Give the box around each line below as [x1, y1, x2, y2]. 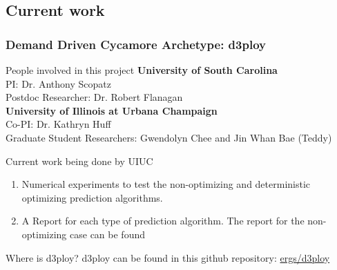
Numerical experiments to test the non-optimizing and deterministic [21, 177, 311, 191]
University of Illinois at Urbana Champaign [6, 103, 218, 117]
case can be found [70, 226, 145, 241]
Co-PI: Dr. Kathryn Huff [6, 117, 111, 131]
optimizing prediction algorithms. [21, 190, 163, 204]
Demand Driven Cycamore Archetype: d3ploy [6, 35, 266, 52]
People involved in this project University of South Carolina [6, 63, 278, 77]
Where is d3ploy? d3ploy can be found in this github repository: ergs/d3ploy [6, 250, 330, 264]
